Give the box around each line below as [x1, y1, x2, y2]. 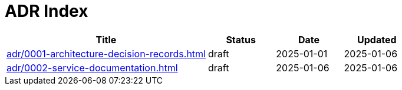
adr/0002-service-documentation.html [6, 61, 178, 74]
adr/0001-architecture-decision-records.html [6, 47, 206, 60]
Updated [357, 33, 397, 46]
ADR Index [5, 1, 88, 21]
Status [226, 33, 256, 46]
